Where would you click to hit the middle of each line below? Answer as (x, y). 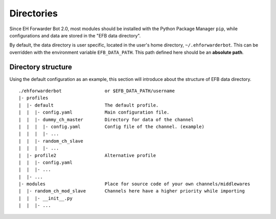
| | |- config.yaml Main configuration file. (94, 112)
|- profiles (33, 98)
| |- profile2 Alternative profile (87, 155)
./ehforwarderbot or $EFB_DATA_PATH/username (97, 91)
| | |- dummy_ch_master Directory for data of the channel (106, 119)
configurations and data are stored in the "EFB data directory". (75, 35)
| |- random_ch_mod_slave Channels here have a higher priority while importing (132, 191)
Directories (34, 13)
